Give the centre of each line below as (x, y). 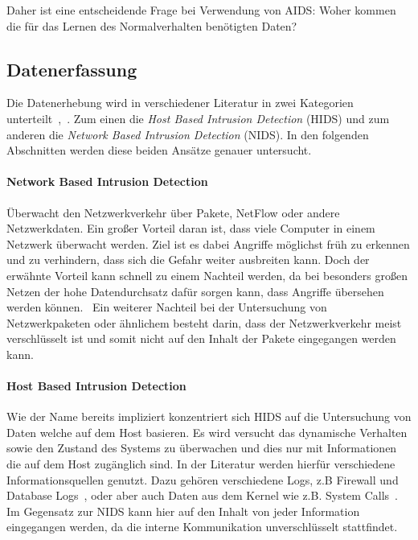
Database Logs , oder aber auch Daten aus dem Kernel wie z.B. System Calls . (202, 495)
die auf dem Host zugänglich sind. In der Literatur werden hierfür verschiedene (201, 464)
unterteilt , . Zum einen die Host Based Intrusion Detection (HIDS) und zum (198, 118)
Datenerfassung (72, 69)
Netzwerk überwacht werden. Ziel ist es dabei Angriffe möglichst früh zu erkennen (208, 243)
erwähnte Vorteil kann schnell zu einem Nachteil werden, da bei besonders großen (207, 275)
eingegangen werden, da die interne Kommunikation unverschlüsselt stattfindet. (202, 527)
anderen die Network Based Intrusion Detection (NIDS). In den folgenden (188, 134)
